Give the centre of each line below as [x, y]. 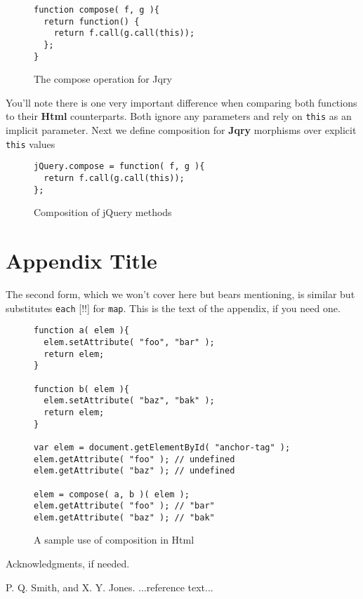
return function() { [92, 21]
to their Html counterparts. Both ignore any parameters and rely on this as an [179, 116]
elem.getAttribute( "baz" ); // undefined [134, 471]
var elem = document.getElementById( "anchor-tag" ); [162, 447]
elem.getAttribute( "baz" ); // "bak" [124, 517]
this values [31, 143]
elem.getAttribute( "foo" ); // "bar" [124, 506]
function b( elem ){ [82, 389]
